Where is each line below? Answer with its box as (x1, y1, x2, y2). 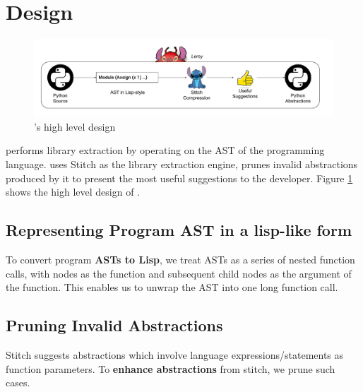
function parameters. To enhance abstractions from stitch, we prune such (6, 361, 335, 376)
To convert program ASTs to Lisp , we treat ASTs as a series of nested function (6, 252, 355, 267)
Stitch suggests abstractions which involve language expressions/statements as (6, 348, 344, 362)
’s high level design (34, 119, 116, 133)
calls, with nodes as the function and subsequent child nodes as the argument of (6, 266, 352, 280)
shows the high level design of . (6, 184, 140, 199)
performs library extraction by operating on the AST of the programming (6, 143, 325, 158)
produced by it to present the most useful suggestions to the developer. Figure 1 (6, 170, 353, 185)
